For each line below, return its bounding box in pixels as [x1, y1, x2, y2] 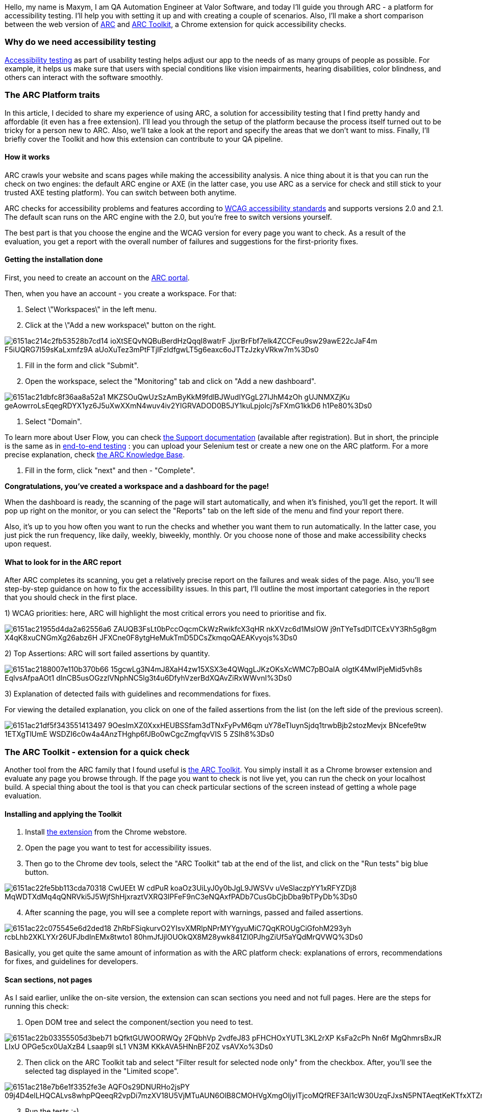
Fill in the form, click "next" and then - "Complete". [25, 466, 195, 475]
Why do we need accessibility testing [5, 37, 156, 47]
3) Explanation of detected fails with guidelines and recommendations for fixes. [5, 689, 271, 699]
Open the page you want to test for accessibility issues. [25, 843, 212, 852]
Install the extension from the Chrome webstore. [25, 827, 187, 837]
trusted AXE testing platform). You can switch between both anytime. [5, 188, 237, 197]
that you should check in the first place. [5, 593, 138, 602]
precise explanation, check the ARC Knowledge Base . [5, 450, 185, 459]
